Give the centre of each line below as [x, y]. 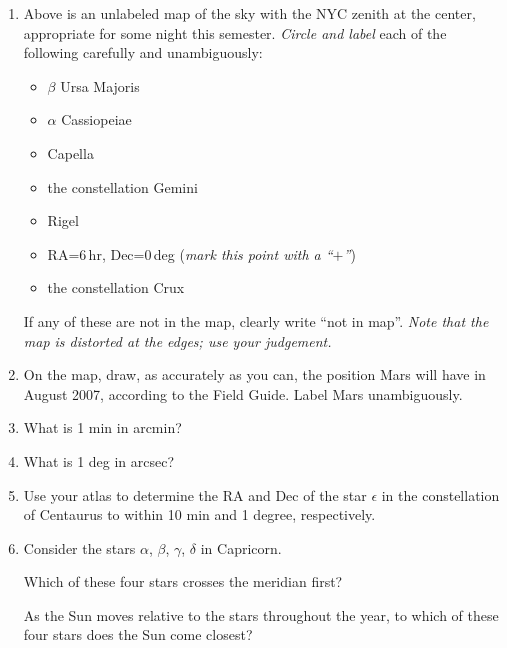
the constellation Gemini [122, 186]
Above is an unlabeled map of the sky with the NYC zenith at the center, [249, 13]
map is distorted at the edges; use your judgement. [177, 340]
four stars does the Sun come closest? [138, 634]
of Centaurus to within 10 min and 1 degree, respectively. [199, 514]
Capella [70, 152]
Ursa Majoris [100, 85]
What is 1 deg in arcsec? [99, 460]
